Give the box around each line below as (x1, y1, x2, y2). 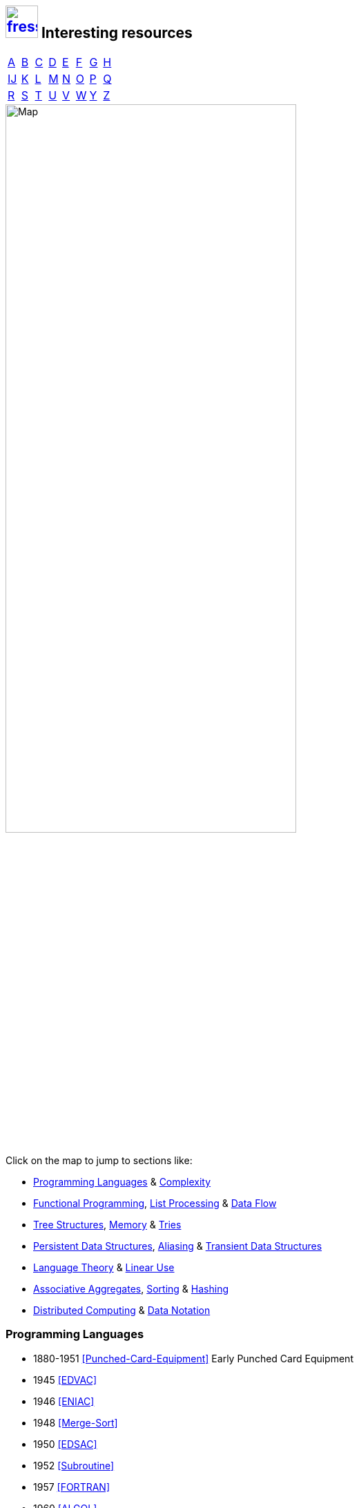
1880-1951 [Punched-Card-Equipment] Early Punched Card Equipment (33, 1352, 353, 1364)
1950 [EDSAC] (33, 1438, 97, 1450)
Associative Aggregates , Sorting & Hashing (33, 1282, 229, 1295)
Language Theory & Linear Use (33, 1261, 175, 1273)
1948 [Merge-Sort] (33, 1416, 118, 1429)
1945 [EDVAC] (33, 1373, 97, 1386)
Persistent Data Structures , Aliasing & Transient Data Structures (33, 1239, 322, 1252)
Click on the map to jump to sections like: (6, 1154, 193, 1166)
